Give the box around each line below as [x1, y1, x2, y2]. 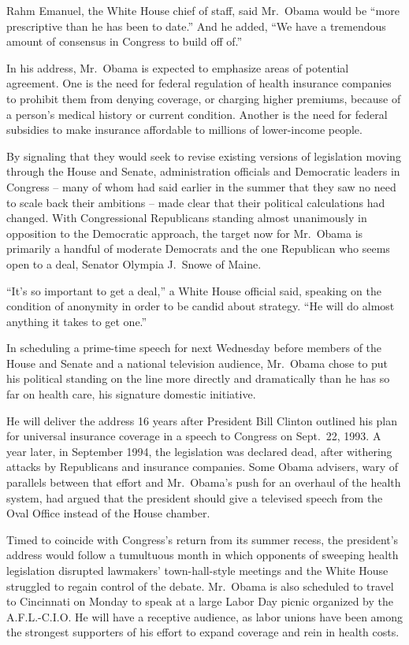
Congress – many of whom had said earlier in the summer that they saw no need [6, 178, 396, 195]
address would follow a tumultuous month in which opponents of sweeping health [6, 547, 399, 563]
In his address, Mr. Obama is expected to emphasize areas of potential [6, 59, 349, 76]
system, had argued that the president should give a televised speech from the [6, 489, 383, 506]
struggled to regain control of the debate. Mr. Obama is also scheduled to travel [6, 577, 394, 594]
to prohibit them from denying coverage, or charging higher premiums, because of [6, 90, 401, 106]
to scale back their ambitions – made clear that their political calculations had [6, 194, 385, 210]
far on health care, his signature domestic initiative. [6, 386, 256, 402]
